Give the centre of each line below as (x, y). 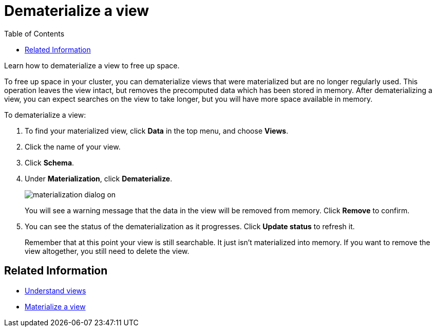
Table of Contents (34, 33)
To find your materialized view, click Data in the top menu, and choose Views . (157, 131)
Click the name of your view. (73, 146)
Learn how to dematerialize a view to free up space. (92, 65)
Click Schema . (50, 162)
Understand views (55, 290)
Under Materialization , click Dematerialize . (99, 178)
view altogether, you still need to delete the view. (107, 251)
